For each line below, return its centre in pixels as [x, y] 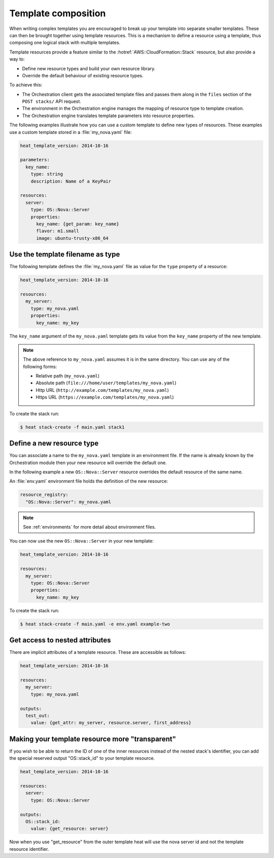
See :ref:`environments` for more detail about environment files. [90, 527]
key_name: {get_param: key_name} [78, 224]
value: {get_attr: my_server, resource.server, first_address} [111, 723]
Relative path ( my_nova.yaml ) [68, 376]
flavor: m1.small [58, 231]
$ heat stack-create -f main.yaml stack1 [72, 427]
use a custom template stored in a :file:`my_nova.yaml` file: [71, 132]
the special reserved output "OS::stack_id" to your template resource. [82, 758]
